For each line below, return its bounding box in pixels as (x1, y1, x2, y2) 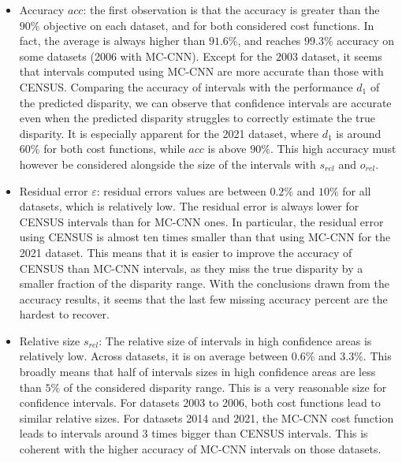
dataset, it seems (301, 47, 382, 64)
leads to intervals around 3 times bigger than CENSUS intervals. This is (19, 425, 368, 442)
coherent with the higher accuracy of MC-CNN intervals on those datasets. (19, 441, 382, 457)
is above (207, 140, 247, 157)
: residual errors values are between (96, 182, 266, 199)
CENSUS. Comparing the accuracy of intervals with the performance (19, 78, 353, 95)
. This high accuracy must (270, 140, 396, 157)
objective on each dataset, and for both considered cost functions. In (43, 17, 374, 33)
